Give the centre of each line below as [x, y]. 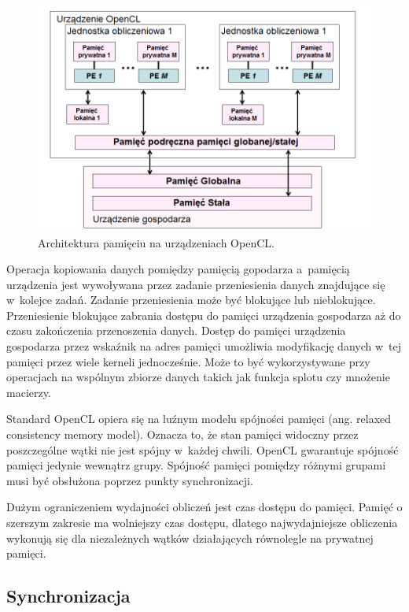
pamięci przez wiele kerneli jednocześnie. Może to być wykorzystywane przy [188, 361]
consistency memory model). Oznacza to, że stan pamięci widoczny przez [182, 434]
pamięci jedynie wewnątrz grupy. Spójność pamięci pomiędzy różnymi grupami [196, 465]
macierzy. [29, 392]
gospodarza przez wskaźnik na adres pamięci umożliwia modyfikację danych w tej [204, 346]
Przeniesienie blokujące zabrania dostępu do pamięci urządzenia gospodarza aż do [204, 315]
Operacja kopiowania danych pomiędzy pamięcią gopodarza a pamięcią [178, 269]
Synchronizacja [68, 596]
